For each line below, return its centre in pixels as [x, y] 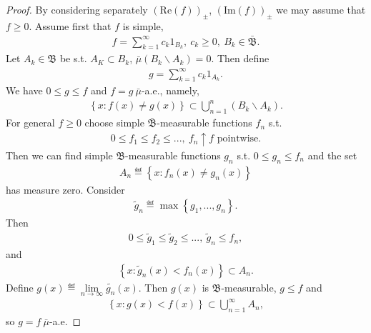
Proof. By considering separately [77, 9]
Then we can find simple [59, 155]
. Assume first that [70, 25]
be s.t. [73, 58]
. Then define [240, 58]
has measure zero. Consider [65, 189]
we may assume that [321, 9]
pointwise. [239, 139]
